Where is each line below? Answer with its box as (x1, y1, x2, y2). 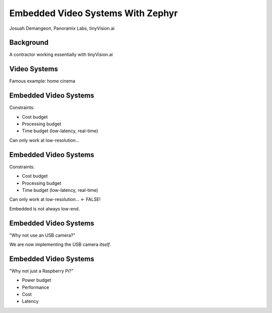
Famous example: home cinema (9, 78, 76, 84)
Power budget (22, 277, 51, 283)
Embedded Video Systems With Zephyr (9, 8, 178, 19)
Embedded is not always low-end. (9, 205, 80, 212)
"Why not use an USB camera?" (9, 232, 76, 238)
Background (9, 38, 49, 47)
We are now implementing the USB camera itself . (9, 241, 111, 247)
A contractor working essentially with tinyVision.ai (9, 51, 113, 58)
